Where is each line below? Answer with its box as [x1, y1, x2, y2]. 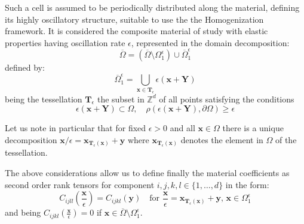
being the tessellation [5, 92, 82, 105]
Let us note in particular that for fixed [5, 122, 146, 134]
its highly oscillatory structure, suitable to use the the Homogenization [5, 13, 264, 25]
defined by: [5, 61, 45, 74]
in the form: [225, 178, 269, 190]
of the [275, 133, 297, 146]
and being [5, 206, 41, 219]
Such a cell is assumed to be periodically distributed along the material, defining [5, 1, 300, 13]
